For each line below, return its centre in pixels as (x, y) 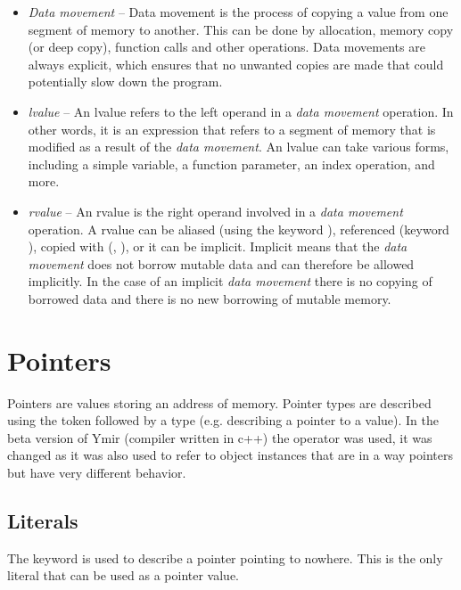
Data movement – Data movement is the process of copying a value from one (238, 12)
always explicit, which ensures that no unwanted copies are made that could (236, 64)
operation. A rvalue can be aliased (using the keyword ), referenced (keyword (239, 229)
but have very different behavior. (97, 472)
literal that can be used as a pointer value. (123, 575)
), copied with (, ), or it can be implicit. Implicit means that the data (218, 246)
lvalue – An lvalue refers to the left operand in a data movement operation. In (241, 111)
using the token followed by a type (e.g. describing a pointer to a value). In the (223, 420)
